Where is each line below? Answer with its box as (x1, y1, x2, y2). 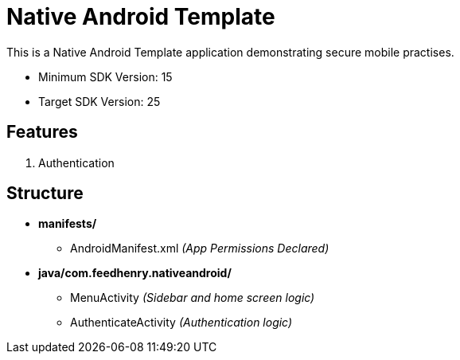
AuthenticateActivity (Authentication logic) (70, 315, 293, 330)
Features (6, 122, 78, 143)
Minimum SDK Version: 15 (38, 69, 173, 84)
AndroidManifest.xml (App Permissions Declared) (70, 241, 329, 256)
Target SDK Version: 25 (38, 94, 161, 108)
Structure (6, 183, 84, 204)
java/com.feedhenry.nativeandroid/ (38, 266, 232, 280)
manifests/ (38, 217, 97, 231)
